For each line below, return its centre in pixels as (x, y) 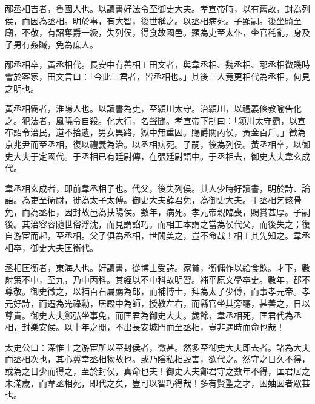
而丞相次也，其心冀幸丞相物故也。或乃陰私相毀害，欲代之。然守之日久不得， (157, 359)
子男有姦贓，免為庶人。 (51, 44)
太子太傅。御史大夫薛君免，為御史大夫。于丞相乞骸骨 (195, 200)
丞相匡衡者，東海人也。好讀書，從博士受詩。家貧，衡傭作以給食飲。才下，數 (157, 268)
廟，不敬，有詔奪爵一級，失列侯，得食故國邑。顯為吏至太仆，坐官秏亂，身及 (157, 32)
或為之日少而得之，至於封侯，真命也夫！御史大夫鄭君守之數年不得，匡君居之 (157, 371)
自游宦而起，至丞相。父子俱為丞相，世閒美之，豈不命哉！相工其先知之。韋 (153, 236)
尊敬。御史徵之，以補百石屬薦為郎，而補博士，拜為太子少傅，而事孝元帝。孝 (157, 291)
